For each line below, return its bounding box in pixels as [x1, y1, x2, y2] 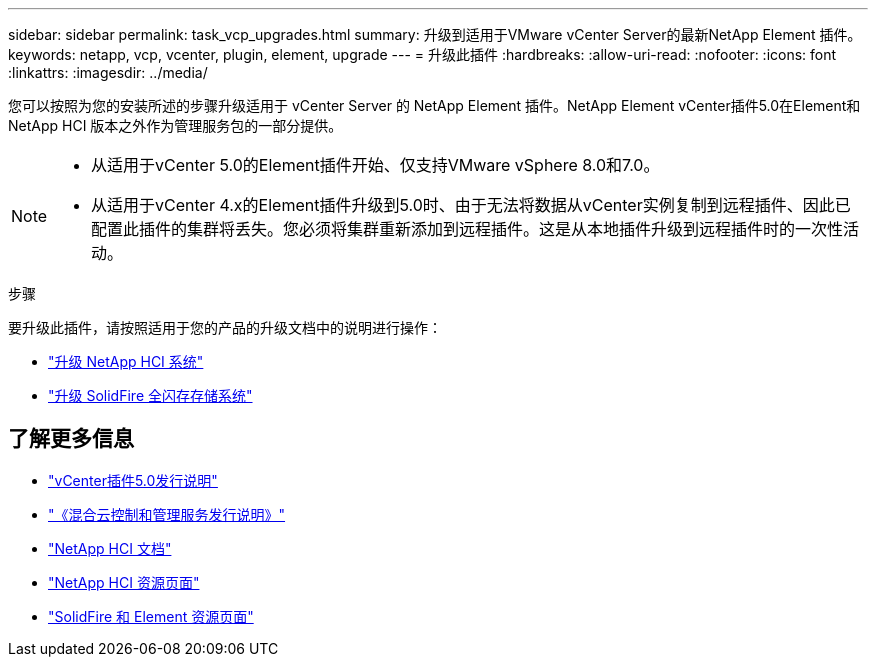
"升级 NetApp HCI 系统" [48, 353, 204, 370]
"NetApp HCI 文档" [48, 539, 172, 557]
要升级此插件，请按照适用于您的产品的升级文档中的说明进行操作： [8, 319, 442, 336]
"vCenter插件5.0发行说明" [48, 471, 218, 489]
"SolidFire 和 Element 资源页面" [48, 607, 254, 625]
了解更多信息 [8, 426, 134, 452]
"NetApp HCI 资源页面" [48, 573, 200, 591]
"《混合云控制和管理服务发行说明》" [48, 505, 286, 523]
